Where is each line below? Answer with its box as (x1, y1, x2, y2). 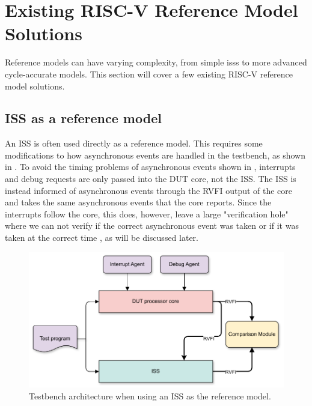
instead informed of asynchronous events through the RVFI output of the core (5, 184, 293, 196)
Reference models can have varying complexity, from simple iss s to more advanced (5, 56, 307, 68)
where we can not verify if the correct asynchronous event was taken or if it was (5, 219, 299, 232)
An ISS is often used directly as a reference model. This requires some (5, 137, 263, 150)
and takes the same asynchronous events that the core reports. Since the (5, 196, 272, 208)
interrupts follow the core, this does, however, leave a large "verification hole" (5, 207, 289, 220)
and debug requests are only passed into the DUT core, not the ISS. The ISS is (5, 172, 296, 185)
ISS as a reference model (5, 109, 162, 127)
